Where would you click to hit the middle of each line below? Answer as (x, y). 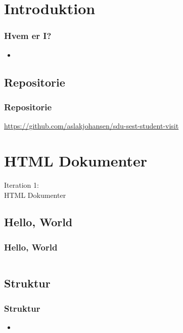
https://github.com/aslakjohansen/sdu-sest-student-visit (91, 126)
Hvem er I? (28, 36)
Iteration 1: (21, 184)
